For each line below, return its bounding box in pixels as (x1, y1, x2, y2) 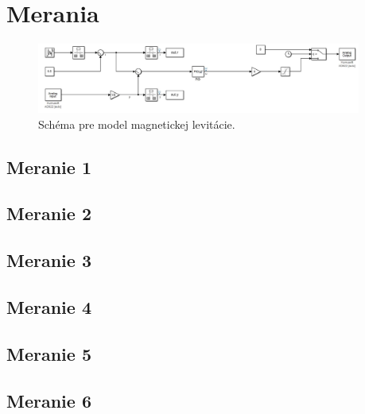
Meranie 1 (6, 154, 91, 179)
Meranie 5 (6, 341, 91, 366)
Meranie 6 (6, 388, 91, 412)
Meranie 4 (6, 294, 91, 319)
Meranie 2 (6, 201, 91, 226)
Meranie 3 (6, 248, 91, 273)
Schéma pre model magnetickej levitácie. (38, 115, 235, 132)
